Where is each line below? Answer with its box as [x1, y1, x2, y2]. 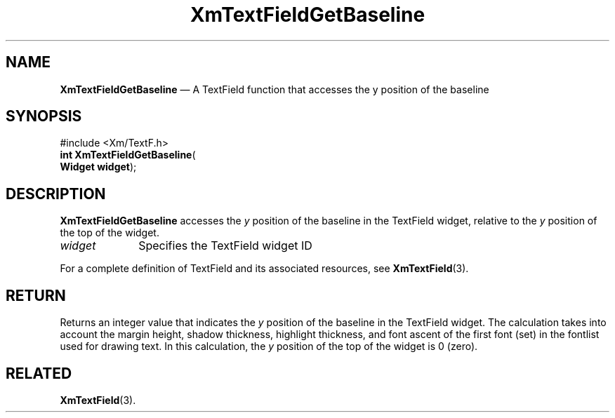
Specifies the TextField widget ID [138, 238, 312, 253]
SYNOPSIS [6, 107, 82, 126]
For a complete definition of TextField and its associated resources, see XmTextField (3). [60, 262, 469, 275]
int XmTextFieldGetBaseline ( [60, 149, 196, 161]
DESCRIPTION [6, 184, 106, 203]
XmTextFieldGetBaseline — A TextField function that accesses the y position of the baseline [60, 83, 489, 95]
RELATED [6, 364, 72, 382]
